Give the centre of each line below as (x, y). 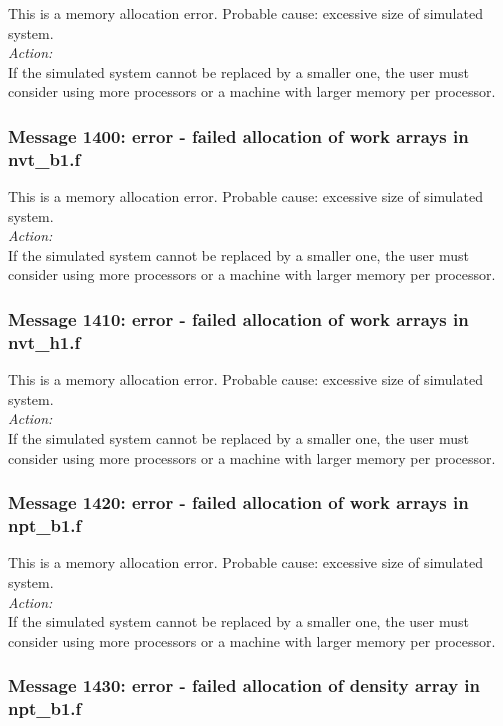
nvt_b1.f (44, 158)
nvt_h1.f (44, 341)
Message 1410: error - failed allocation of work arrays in (238, 319)
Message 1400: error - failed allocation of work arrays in (238, 135)
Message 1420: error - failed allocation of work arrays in (238, 502)
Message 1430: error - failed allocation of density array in (244, 685)
